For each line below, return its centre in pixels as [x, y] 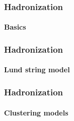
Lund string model [37, 70]
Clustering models [36, 112]
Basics [15, 27]
